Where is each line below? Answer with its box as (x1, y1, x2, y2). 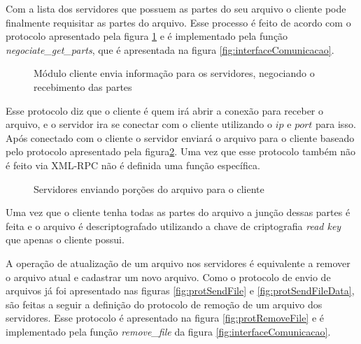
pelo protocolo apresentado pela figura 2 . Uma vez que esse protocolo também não (6, 144, 356, 159)
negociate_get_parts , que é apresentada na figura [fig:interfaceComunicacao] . (6, 42, 334, 57)
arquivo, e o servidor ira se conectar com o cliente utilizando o (6, 117, 273, 131)
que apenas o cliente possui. (6, 232, 125, 247)
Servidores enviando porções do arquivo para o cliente (34, 181, 264, 196)
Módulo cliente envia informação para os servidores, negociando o (34, 66, 315, 80)
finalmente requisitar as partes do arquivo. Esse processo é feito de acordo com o (6, 15, 351, 29)
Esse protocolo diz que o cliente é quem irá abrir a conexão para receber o (6, 103, 324, 117)
